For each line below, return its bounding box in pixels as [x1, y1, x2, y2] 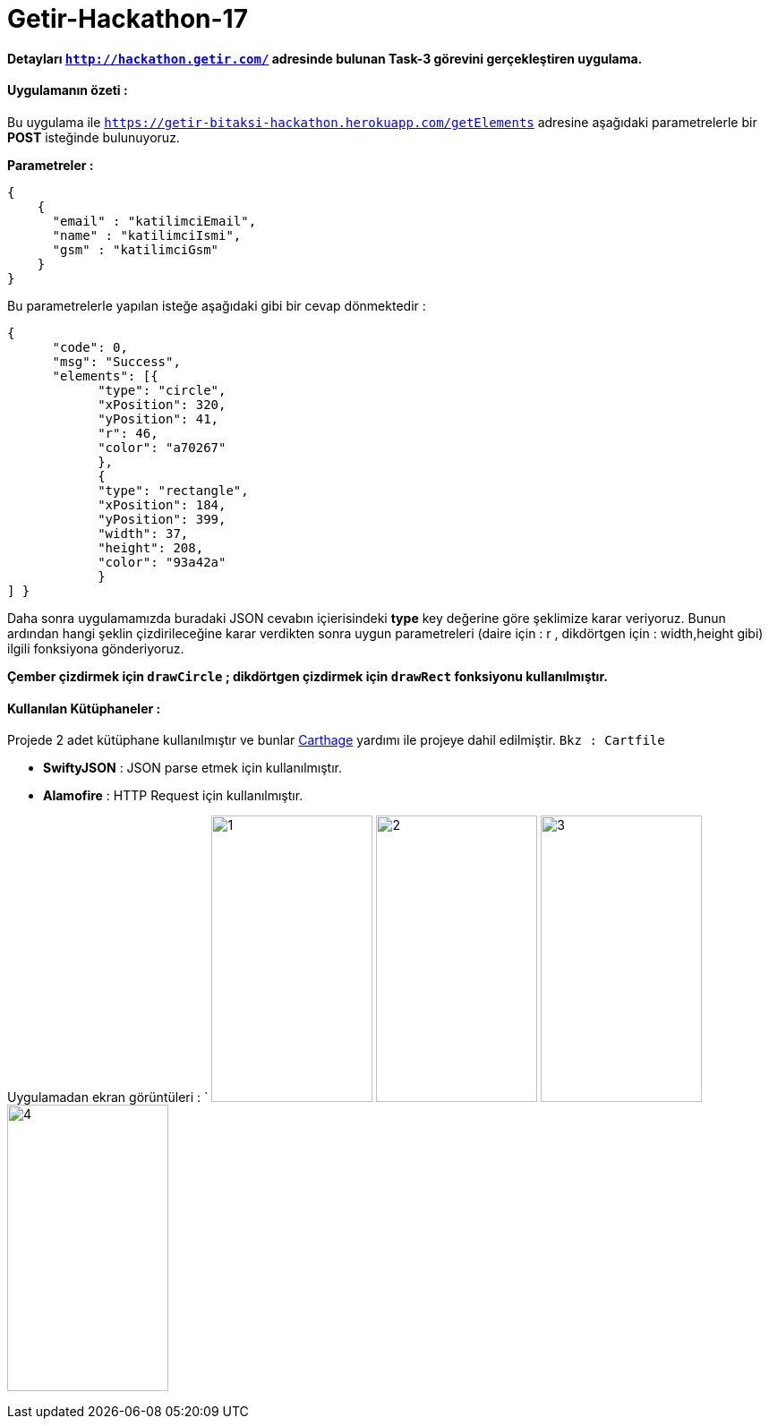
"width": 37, [98, 525, 189, 541]
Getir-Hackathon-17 [7, 4, 248, 34]
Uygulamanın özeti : [7, 82, 128, 98]
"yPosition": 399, [98, 511, 226, 526]
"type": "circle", [98, 382, 226, 397]
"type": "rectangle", [98, 482, 249, 498]
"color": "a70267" [98, 440, 226, 455]
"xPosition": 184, [98, 497, 226, 512]
